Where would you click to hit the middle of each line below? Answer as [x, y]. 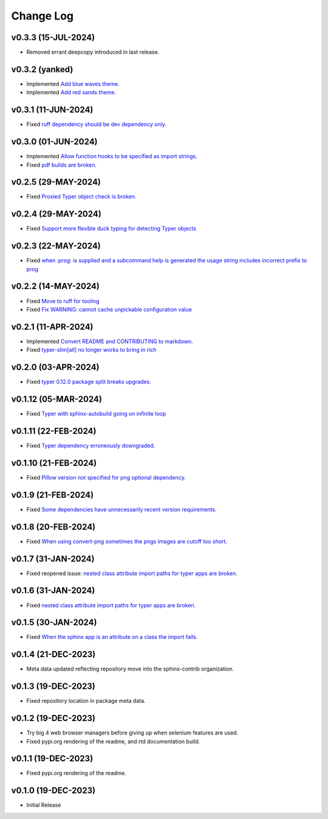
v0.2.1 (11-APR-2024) [52, 326]
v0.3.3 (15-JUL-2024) [53, 37]
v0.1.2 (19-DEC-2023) [53, 718]
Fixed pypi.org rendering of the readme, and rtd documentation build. [113, 741]
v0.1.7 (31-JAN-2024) [53, 559]
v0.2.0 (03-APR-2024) [55, 367]
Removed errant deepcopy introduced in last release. [93, 52]
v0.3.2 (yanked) [42, 69]
